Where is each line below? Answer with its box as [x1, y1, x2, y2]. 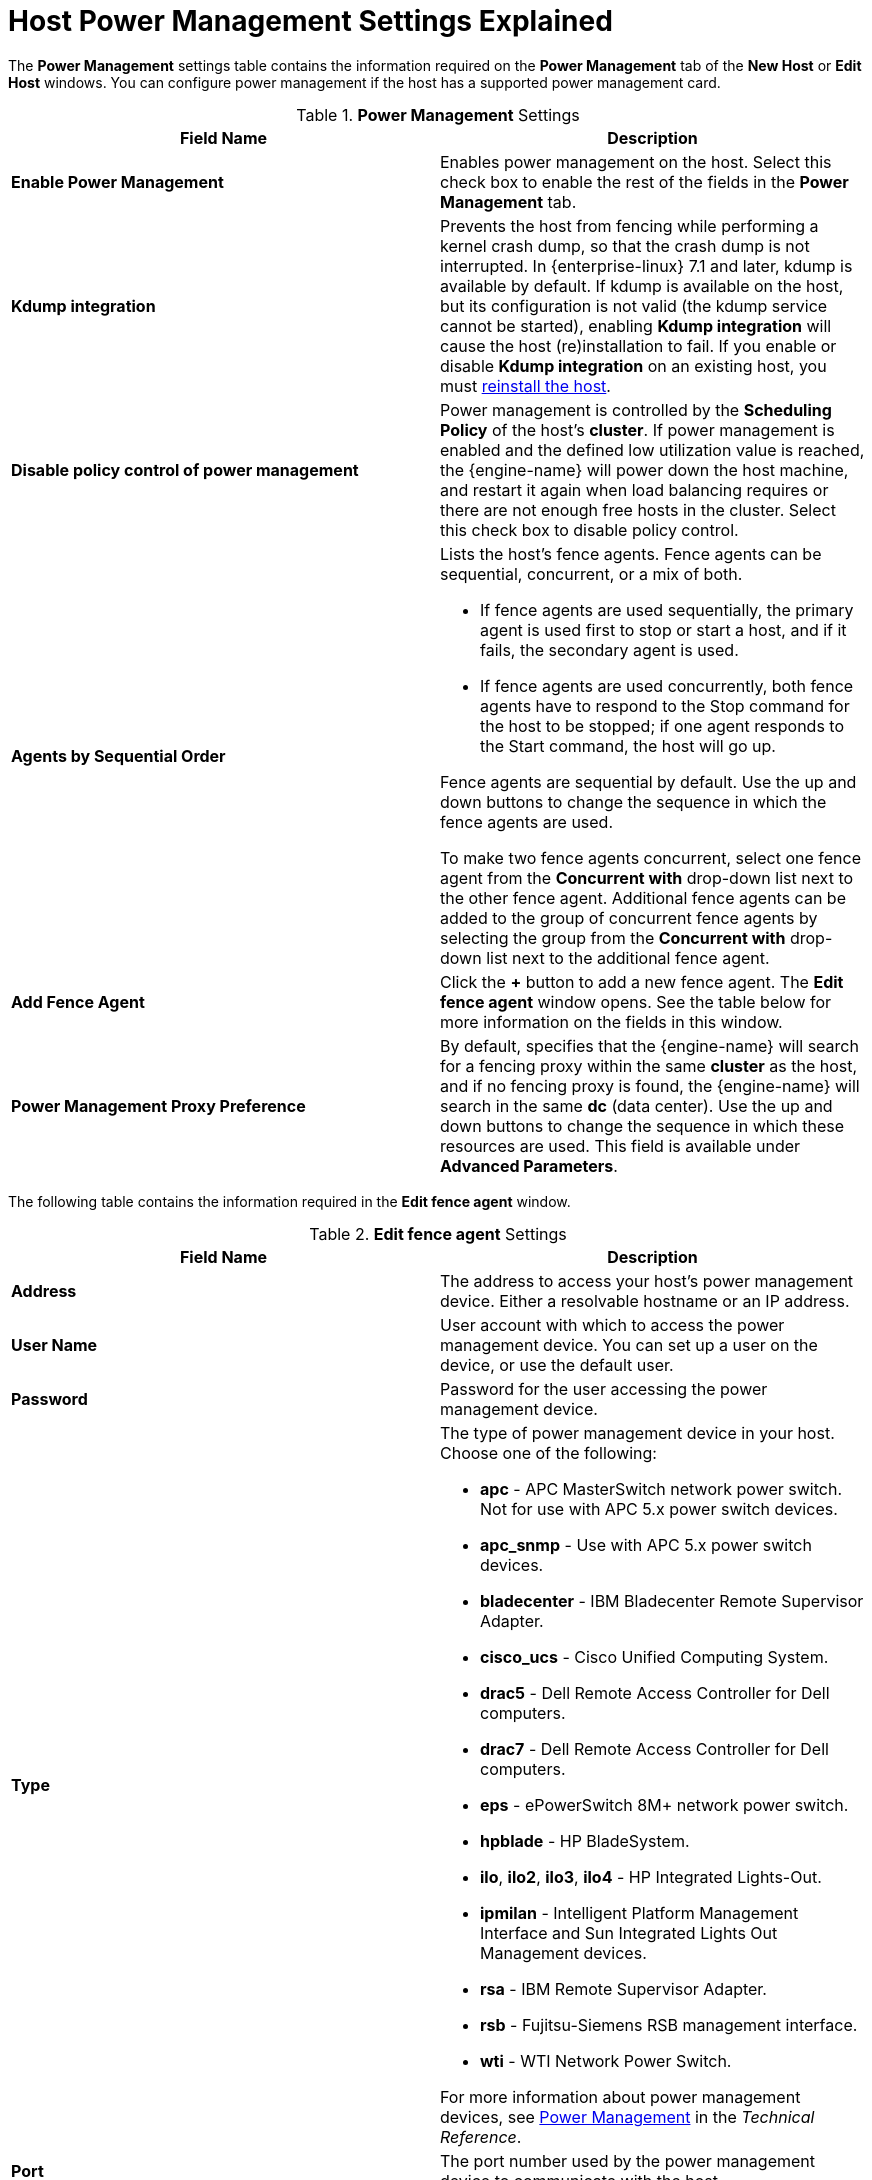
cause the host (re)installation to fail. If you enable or [440, 335, 837, 356]
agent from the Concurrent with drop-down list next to [440, 867, 854, 888]
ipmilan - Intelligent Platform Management [480, 1902, 799, 1923]
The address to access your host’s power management [440, 1270, 854, 1291]
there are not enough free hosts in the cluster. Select [440, 499, 836, 520]
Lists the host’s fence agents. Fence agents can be [440, 543, 822, 564]
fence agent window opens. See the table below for [440, 991, 832, 1012]
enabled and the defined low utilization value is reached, [440, 439, 865, 460]
